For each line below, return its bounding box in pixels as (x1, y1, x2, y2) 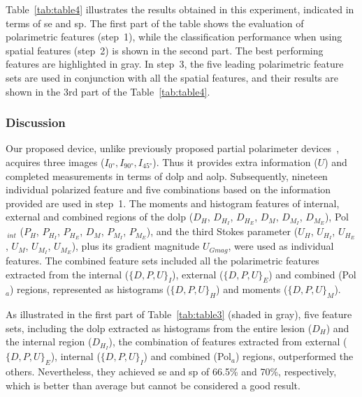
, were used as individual (228, 239, 334, 253)
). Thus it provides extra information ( (152, 154, 318, 169)
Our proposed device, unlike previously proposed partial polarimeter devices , (6, 141, 340, 156)
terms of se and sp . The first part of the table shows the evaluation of (6, 15, 304, 30)
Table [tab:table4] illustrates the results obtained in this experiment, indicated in (6, 2, 354, 16)
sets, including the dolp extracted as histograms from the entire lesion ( (6, 320, 312, 335)
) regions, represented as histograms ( (9, 282, 171, 297)
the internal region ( (6, 334, 92, 349)
